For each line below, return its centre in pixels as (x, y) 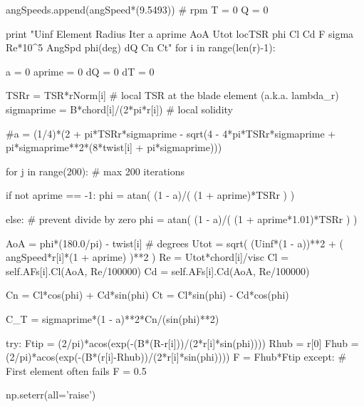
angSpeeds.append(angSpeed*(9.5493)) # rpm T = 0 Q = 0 (137, 9)
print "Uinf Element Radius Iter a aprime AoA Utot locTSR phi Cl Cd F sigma (180, 33)
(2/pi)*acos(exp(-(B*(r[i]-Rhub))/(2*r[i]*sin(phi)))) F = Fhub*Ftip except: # (176, 357)
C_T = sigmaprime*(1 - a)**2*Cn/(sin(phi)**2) (113, 318)
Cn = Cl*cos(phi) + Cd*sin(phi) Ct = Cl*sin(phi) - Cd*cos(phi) (147, 295)
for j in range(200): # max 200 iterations (95, 171)
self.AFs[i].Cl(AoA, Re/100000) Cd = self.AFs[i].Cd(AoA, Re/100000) (158, 271)
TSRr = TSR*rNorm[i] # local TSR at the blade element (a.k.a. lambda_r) (172, 95)
